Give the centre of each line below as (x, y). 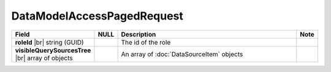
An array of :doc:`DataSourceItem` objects (182, 54)
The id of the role (146, 42)
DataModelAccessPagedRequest (97, 16)
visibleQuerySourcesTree (53, 50)
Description (139, 34)
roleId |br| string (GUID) (49, 42)
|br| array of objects (44, 58)
